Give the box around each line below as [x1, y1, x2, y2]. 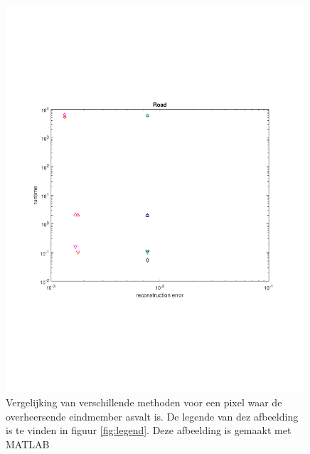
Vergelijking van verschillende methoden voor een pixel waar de [6, 394, 282, 409]
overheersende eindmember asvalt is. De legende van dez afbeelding [6, 408, 299, 423]
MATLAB [6, 436, 50, 451]
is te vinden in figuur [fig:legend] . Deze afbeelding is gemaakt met [6, 423, 292, 438]
